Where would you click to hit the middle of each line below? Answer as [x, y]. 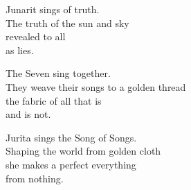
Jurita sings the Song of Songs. [71, 137]
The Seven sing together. [58, 73]
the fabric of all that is [54, 100]
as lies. [20, 50]
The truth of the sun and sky [67, 23]
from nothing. [35, 178]
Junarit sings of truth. [53, 9]
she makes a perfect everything [71, 164]
